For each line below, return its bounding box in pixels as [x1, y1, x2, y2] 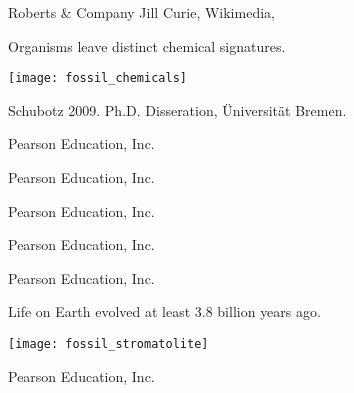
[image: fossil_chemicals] [8, 71, 187, 86]
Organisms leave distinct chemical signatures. [8, 35, 286, 56]
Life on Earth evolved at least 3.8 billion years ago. [8, 301, 321, 322]
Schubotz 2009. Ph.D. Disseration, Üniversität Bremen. [8, 99, 347, 120]
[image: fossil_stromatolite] [8, 337, 209, 351]
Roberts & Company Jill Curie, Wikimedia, [8, 2, 275, 22]
